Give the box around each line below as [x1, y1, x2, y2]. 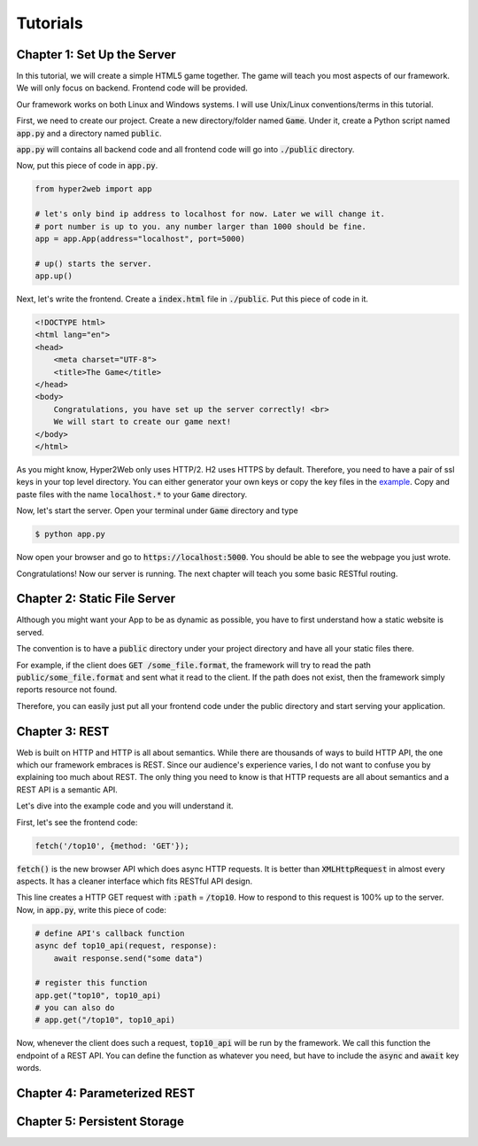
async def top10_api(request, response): [35, 940, 218, 951]
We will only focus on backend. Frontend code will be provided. [16, 82, 248, 93]
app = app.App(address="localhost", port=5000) [35, 233, 245, 244]
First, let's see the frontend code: [16, 816, 138, 828]
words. [16, 1063, 42, 1073]
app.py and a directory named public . [16, 128, 162, 138]
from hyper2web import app [35, 184, 152, 194]
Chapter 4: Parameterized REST [16, 1086, 196, 1101]
